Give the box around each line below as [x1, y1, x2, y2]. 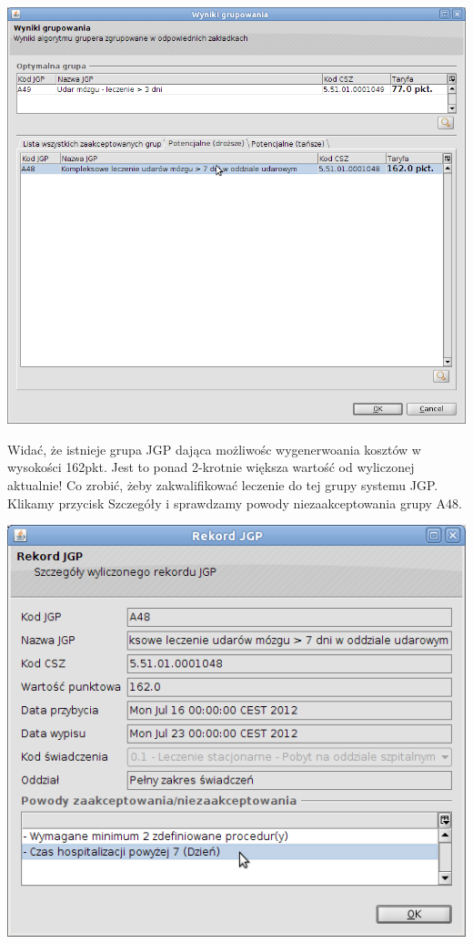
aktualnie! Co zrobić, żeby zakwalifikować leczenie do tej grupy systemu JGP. [7, 475, 438, 494]
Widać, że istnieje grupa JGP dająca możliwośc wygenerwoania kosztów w [7, 439, 421, 458]
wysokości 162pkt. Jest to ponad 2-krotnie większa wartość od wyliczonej [7, 457, 415, 477]
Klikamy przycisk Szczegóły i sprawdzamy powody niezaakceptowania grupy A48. [7, 493, 463, 512]
